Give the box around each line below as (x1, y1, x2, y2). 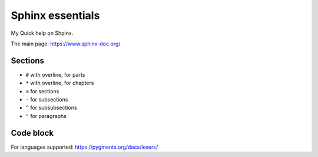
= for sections (25, 87, 59, 94)
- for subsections (25, 96, 68, 103)
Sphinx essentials (11, 9, 100, 22)
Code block (11, 127, 54, 138)
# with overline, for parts (25, 71, 85, 78)
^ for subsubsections (25, 104, 77, 112)
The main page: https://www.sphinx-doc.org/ (11, 40, 121, 47)
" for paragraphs (25, 112, 67, 119)
